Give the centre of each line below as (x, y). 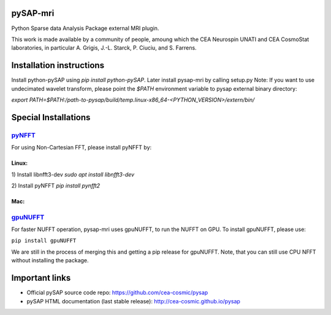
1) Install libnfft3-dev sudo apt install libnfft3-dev (73, 174)
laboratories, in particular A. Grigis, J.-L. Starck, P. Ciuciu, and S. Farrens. (104, 48)
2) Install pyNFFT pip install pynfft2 (56, 185)
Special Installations (51, 117)
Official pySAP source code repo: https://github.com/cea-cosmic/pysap (117, 293)
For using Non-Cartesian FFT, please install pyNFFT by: (82, 148)
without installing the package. (50, 260)
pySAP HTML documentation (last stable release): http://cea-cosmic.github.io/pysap (133, 301)
